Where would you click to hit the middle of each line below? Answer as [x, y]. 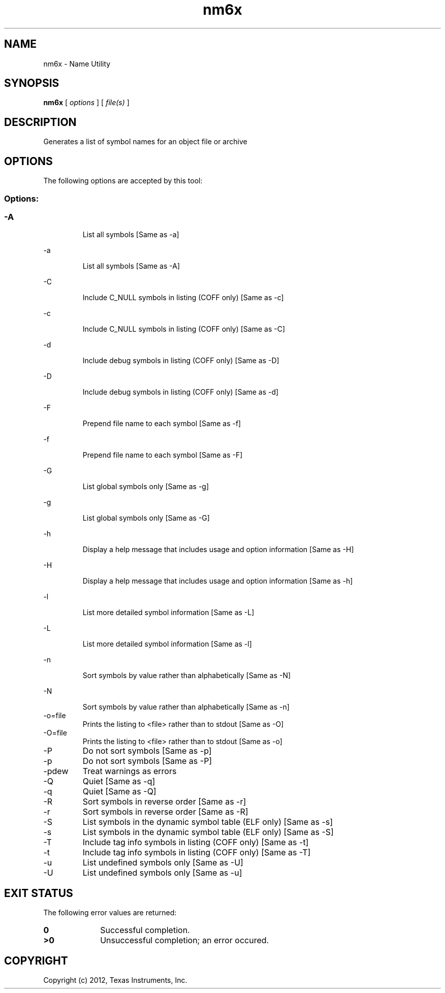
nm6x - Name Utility [77, 63]
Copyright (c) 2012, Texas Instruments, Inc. [115, 980]
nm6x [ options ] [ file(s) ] [86, 103]
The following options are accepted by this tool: [123, 181]
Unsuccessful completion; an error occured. [185, 940]
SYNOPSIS [32, 83]
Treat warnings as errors [130, 771]
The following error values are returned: [110, 913]
